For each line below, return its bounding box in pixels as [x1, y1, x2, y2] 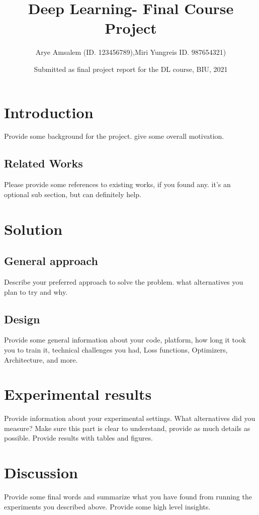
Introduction [4, 102, 94, 122]
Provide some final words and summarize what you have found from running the [4, 491, 252, 502]
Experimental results [4, 384, 152, 404]
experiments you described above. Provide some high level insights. [4, 501, 211, 511]
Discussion [4, 462, 78, 483]
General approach [4, 253, 98, 269]
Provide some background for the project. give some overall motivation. [4, 131, 224, 141]
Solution [4, 218, 63, 239]
